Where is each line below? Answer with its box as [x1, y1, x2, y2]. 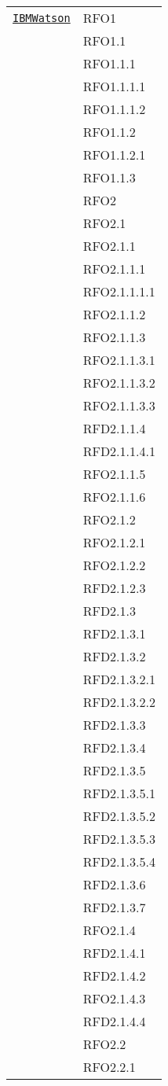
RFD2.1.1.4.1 [82, 442, 155, 460]
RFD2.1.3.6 [82, 875, 146, 893]
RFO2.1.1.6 [82, 488, 146, 506]
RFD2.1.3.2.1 [82, 670, 155, 688]
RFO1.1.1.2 [82, 100, 146, 118]
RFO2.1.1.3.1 [82, 351, 155, 369]
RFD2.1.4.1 [82, 944, 146, 962]
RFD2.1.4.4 [82, 1012, 146, 1030]
